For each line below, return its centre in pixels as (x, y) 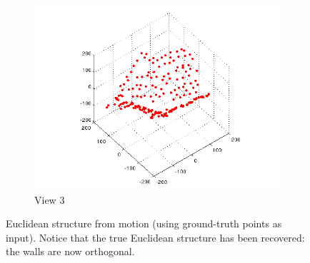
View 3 (50, 199)
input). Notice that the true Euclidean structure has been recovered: (155, 237)
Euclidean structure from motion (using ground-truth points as (144, 223)
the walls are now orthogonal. (70, 251)
